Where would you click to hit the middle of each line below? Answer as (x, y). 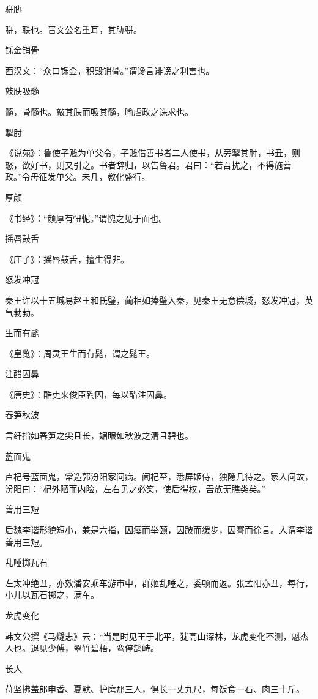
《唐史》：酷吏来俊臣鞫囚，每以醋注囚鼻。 (88, 394)
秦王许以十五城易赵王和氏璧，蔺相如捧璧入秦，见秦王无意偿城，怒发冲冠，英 (159, 300)
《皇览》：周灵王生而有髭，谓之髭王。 (80, 353)
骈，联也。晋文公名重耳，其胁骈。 (73, 29)
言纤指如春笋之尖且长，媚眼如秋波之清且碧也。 (99, 435)
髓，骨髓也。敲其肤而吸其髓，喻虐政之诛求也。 (99, 111)
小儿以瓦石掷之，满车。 (52, 595)
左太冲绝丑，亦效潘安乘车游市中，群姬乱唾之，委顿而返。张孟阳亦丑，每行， (159, 582)
